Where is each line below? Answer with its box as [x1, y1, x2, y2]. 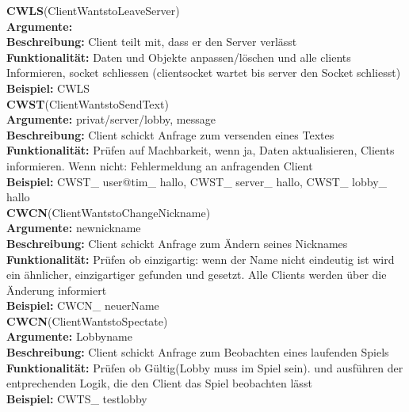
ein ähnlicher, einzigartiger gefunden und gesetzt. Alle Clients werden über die [6, 266, 387, 283]
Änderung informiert [6, 281, 107, 298]
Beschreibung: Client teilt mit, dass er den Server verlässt [6, 33, 297, 50]
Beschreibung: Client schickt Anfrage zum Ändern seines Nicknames [6, 235, 348, 251]
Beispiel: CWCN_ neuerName [6, 297, 159, 314]
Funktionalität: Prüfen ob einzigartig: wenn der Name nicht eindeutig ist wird [6, 250, 395, 267]
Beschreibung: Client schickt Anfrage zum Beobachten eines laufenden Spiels [6, 344, 389, 360]
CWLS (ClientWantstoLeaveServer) [6, 2, 180, 18]
